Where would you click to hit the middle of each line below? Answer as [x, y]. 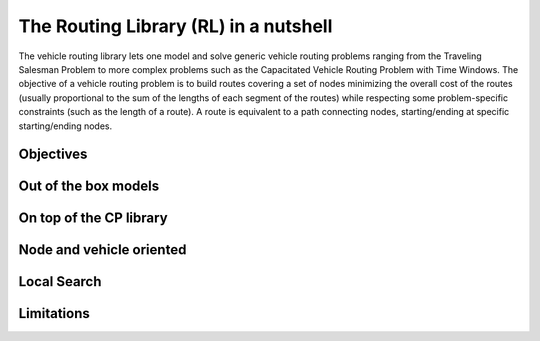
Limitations [54, 313]
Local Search [60, 281]
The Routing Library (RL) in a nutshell [175, 26]
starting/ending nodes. [65, 126]
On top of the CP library [93, 218]
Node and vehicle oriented [102, 250]
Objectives [53, 154]
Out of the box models [89, 186]
